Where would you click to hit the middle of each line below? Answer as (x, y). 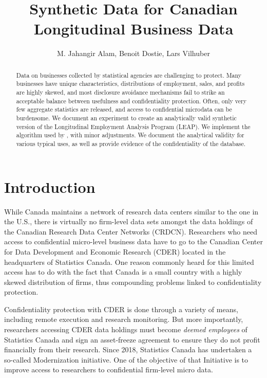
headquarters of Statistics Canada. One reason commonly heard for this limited (129, 262)
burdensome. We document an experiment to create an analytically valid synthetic (126, 118)
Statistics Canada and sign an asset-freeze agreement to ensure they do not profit (132, 339)
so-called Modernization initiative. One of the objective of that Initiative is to (126, 359)
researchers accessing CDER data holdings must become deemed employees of (126, 329)
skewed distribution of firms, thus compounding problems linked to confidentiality (133, 282)
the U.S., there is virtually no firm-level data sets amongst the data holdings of (129, 221)
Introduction (50, 186)
